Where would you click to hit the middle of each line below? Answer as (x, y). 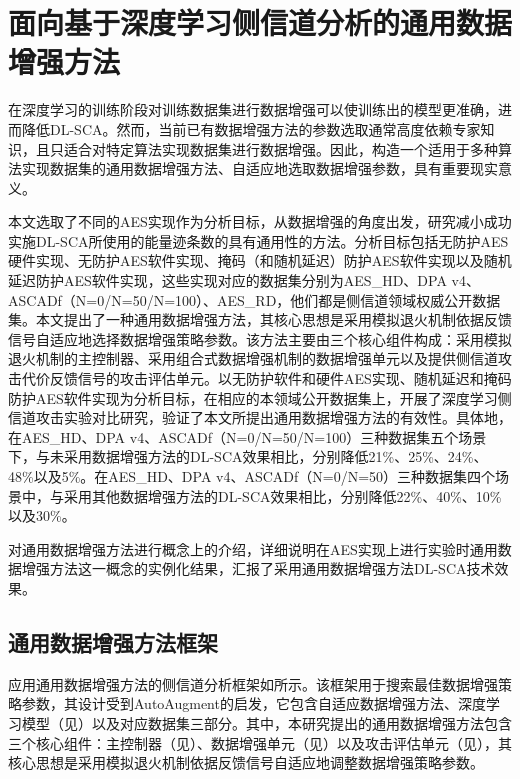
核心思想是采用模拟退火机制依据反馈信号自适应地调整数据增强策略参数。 (246, 762)
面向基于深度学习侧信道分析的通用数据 (260, 22)
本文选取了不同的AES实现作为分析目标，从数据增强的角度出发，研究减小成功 (260, 221)
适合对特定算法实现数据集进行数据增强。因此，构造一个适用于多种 (280, 148)
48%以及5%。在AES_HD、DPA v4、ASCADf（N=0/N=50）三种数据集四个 (252, 476)
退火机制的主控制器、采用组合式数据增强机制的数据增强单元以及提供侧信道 (253, 358)
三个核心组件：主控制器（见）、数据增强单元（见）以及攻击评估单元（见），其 (260, 742)
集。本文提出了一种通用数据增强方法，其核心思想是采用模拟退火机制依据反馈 (260, 319)
